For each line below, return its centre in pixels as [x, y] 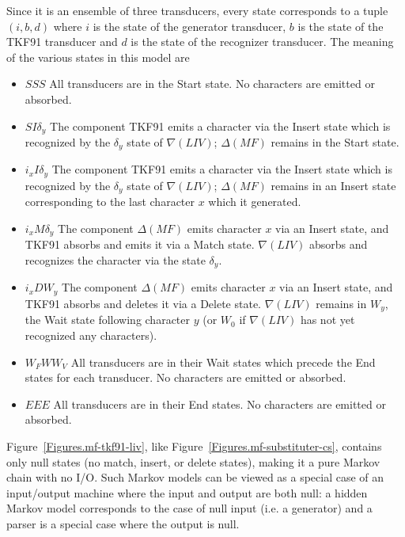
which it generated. [255, 202]
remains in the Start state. [335, 142]
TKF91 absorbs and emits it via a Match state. [140, 244]
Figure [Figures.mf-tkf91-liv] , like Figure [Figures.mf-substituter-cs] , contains [194, 446]
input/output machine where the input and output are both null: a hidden [187, 492]
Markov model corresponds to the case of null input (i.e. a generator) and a [189, 508]
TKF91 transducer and [62, 42]
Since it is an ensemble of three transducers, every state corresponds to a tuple [197, 10]
